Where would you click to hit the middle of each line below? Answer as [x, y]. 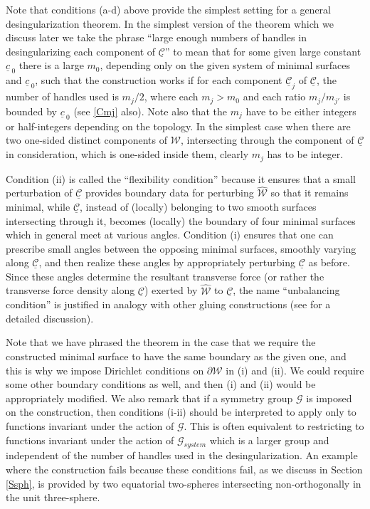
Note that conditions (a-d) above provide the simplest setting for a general [168, 9]
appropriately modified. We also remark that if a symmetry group [149, 398]
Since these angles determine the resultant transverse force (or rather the [165, 276]
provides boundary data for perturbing [169, 193]
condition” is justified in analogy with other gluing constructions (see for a [168, 304]
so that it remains [310, 193]
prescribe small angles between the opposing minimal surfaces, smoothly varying [181, 248]
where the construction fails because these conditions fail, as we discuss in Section [184, 469]
